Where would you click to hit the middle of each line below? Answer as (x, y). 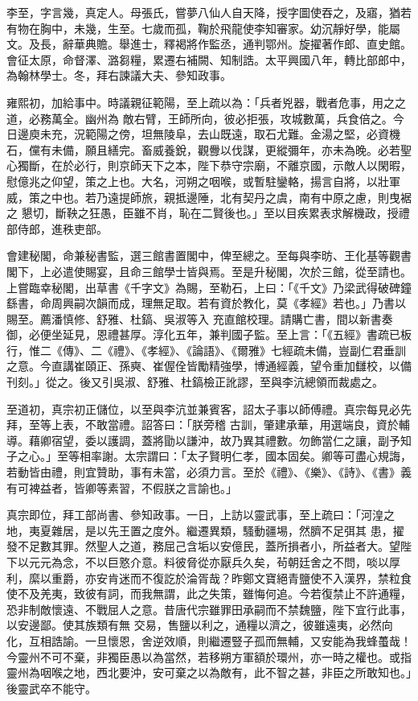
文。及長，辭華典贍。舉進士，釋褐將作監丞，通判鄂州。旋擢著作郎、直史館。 (209, 44)
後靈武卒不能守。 (51, 688)
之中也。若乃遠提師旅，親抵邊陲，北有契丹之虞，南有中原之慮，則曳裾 (225, 197)
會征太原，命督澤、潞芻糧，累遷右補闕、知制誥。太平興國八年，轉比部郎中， (209, 59)
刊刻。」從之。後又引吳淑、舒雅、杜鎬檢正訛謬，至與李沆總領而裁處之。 (195, 382)
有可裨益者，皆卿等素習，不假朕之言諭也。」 (122, 487)
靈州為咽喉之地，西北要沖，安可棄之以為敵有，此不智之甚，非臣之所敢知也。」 (209, 672)
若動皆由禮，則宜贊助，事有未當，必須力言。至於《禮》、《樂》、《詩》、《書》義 (209, 472)
